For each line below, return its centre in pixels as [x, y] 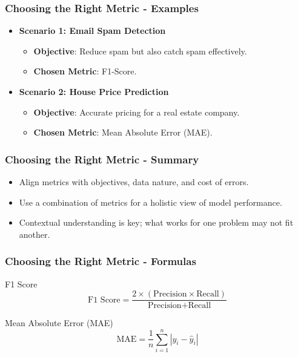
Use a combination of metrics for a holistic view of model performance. [151, 202]
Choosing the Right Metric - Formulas [101, 261]
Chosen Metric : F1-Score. [85, 71]
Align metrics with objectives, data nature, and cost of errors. [134, 182]
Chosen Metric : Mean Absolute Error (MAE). [123, 132]
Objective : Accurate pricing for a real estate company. [137, 112]
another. [35, 234]
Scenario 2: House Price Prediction [94, 91]
